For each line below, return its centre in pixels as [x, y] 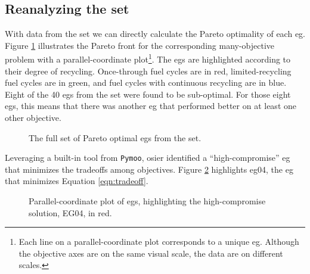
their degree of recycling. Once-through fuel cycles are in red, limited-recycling [148, 71]
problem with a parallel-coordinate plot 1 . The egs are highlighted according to [148, 58]
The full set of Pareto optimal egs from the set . [115, 137]
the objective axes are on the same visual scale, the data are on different [151, 253]
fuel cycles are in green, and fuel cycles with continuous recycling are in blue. [146, 82]
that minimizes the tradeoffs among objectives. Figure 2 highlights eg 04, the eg [149, 169]
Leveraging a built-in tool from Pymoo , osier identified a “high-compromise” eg [148, 158]
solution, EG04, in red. [70, 212]
